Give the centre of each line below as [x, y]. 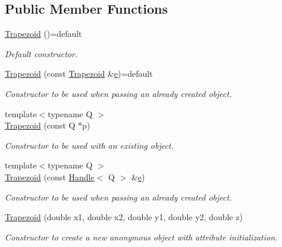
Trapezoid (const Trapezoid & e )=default [79, 74]
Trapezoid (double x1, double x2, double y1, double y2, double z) [124, 217]
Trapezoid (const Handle [50, 176]
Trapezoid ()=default [43, 34]
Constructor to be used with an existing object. [89, 145]
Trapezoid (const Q [40, 125]
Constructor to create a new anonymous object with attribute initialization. [141, 237]
